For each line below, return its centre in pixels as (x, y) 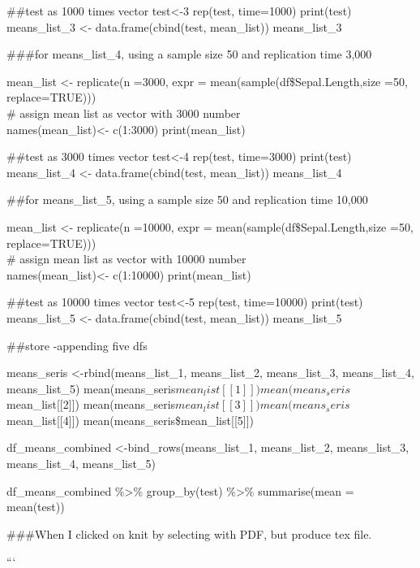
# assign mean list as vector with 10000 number (126, 259)
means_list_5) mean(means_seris (91, 388)
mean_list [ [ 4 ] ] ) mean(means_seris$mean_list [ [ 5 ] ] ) (131, 420)
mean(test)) (36, 507)
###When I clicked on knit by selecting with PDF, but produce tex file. (189, 533)
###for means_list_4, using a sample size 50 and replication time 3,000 (189, 54)
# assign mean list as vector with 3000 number (124, 113)
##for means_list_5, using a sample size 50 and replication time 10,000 (187, 199)
